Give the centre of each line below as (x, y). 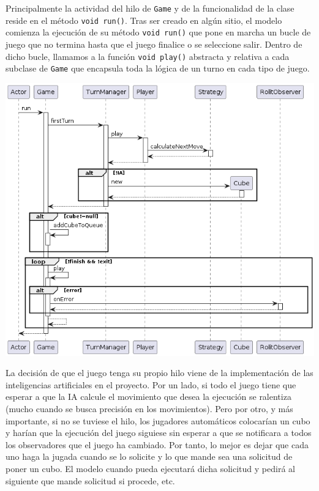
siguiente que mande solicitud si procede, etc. (90, 480)
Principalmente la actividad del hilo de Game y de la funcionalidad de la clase (150, 8)
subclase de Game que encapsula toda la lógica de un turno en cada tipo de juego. (158, 68)
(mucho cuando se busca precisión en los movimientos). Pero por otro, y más (149, 408)
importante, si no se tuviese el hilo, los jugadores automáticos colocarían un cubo (158, 420)
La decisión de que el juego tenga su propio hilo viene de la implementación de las (159, 373)
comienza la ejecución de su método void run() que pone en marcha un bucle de (158, 32)
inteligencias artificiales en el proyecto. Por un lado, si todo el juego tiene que (151, 384)
